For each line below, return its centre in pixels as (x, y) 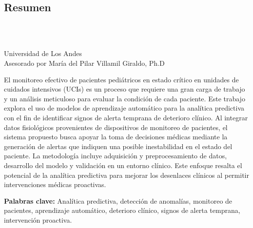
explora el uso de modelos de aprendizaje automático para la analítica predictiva (124, 108)
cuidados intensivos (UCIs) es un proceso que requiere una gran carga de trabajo (125, 89)
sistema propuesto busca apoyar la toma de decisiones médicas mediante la (116, 137)
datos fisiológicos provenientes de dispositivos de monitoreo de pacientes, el (116, 127)
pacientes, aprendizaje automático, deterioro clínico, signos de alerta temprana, (122, 210)
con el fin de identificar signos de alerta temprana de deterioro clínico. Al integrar (126, 117)
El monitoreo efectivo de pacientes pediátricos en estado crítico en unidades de (121, 79)
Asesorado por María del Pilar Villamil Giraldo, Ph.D (84, 63)
